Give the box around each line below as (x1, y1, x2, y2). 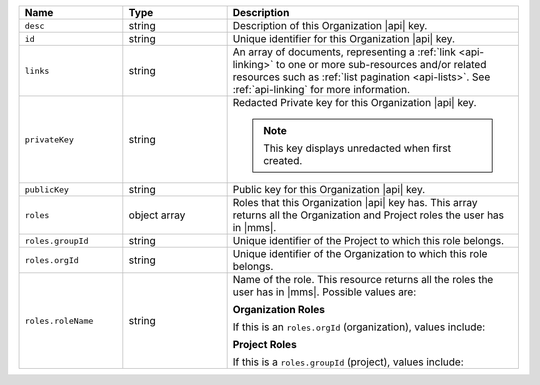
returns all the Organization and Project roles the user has (232, 208, 505, 222)
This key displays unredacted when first (263, 141, 452, 155)
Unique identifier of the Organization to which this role (232, 247, 488, 260)
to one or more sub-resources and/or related (275, 58, 487, 71)
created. (263, 154, 303, 167)
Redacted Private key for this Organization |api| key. (232, 96, 477, 109)
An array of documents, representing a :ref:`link (232, 45, 457, 59)
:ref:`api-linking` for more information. (232, 83, 410, 96)
